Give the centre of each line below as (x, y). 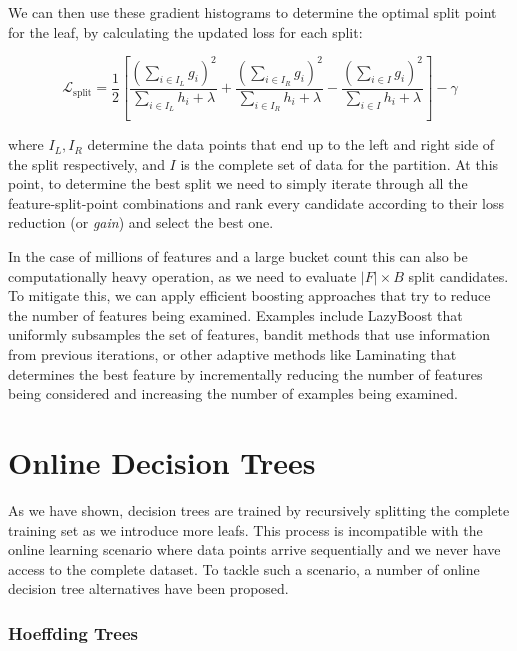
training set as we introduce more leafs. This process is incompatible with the (245, 529)
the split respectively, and (86, 163)
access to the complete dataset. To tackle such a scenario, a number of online (244, 568)
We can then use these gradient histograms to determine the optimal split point (252, 12)
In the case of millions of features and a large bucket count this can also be (238, 256)
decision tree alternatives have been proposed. (148, 588)
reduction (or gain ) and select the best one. (141, 222)
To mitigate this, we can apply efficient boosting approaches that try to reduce (249, 295)
